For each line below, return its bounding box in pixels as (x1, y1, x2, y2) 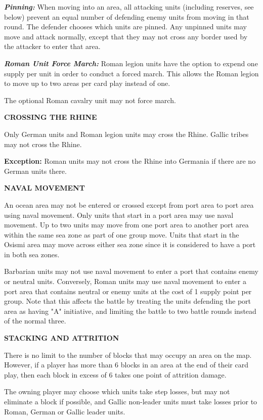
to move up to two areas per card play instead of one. (4, 78, 170, 88)
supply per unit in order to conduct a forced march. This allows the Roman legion (4, 68, 259, 78)
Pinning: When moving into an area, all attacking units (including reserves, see (4, 2, 254, 12)
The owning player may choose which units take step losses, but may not (4, 386, 230, 397)
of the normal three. (4, 315, 66, 326)
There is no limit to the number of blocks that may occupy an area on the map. (4, 349, 252, 360)
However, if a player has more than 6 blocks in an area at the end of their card (4, 359, 248, 370)
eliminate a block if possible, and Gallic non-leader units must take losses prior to (4, 396, 257, 406)
